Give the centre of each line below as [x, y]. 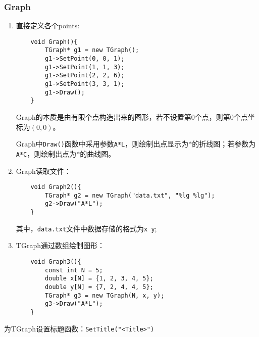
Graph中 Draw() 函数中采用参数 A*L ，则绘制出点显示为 [102, 144]
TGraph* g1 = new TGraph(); [92, 50]
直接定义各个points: [48, 26]
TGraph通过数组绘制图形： [60, 245]
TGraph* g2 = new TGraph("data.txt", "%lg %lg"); [130, 195]
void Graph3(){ [56, 262]
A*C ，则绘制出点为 [46, 153]
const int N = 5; [74, 270]
